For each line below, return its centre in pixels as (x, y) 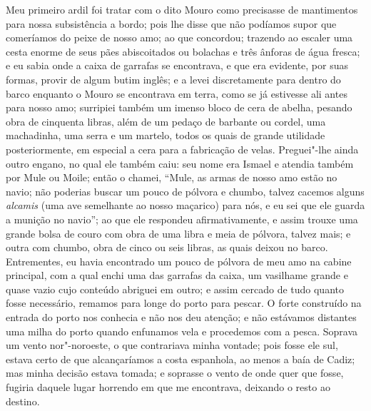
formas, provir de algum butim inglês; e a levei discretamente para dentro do (173, 79)
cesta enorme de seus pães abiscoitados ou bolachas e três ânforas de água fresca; (183, 51)
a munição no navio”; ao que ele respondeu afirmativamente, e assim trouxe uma (182, 219)
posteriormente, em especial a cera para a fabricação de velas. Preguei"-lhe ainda (182, 149)
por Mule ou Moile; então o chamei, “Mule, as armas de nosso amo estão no (172, 177)
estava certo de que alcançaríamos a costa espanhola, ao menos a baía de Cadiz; (181, 359)
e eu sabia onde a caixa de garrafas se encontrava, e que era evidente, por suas (177, 65)
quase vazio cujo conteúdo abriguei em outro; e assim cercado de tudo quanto (175, 289)
